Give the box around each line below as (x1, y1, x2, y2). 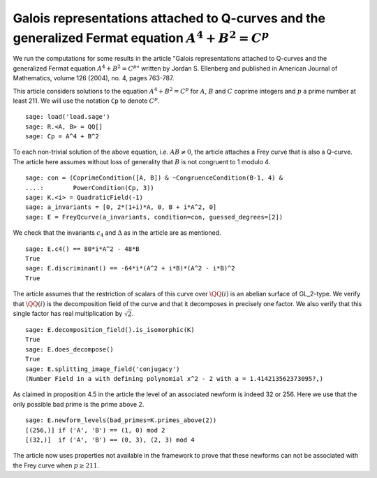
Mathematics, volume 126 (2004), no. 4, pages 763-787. (13, 74, 175, 82)
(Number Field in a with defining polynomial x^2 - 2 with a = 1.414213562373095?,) (25, 375, 324, 382)
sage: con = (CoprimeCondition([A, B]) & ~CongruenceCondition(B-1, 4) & (25, 174, 283, 182)
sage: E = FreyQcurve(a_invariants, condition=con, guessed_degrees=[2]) (25, 213, 283, 221)
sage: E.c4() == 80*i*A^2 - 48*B (25, 245, 140, 253)
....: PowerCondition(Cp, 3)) (25, 184, 155, 191)
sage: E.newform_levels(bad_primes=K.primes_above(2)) (25, 417, 217, 424)
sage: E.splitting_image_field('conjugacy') (25, 365, 181, 373)
